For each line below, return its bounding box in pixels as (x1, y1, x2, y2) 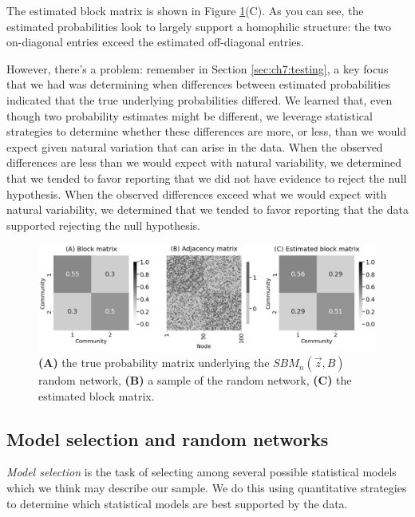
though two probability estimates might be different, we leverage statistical (6, 107, 373, 124)
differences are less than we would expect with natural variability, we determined (6, 154, 402, 171)
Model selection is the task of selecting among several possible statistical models (6, 464, 397, 480)
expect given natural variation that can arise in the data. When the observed (6, 138, 383, 155)
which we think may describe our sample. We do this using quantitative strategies (6, 480, 407, 496)
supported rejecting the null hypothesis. (6, 216, 201, 233)
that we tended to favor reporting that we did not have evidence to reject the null (6, 169, 407, 186)
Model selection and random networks (6, 426, 329, 451)
